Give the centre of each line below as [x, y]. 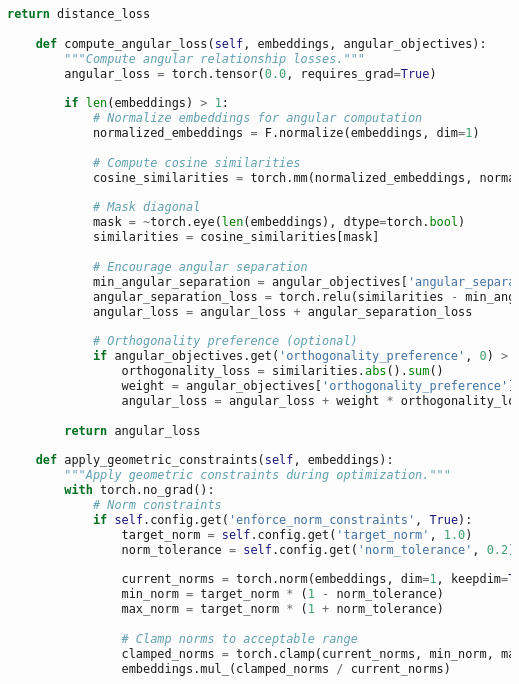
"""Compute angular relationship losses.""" [214, 58]
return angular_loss [132, 430]
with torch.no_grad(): [139, 490]
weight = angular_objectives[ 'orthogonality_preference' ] [318, 385]
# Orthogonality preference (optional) [225, 341]
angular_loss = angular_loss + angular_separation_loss [282, 311]
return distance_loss [79, 14]
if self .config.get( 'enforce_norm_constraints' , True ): [282, 519]
